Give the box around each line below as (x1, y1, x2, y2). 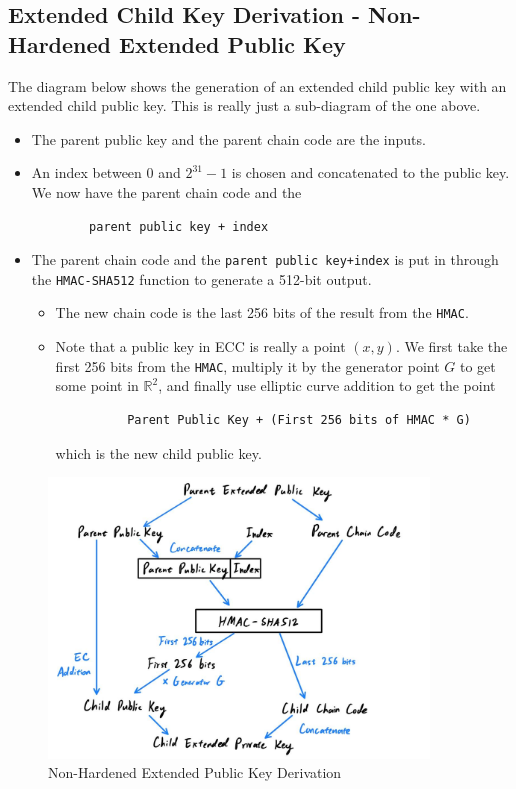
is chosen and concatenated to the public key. (231, 162, 510, 183)
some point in (55, 375, 139, 396)
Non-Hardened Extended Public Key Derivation (48, 762, 342, 783)
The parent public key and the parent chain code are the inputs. (31, 128, 426, 149)
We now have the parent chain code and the (31, 181, 302, 202)
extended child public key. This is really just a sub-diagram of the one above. (8, 95, 481, 116)
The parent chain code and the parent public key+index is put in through (31, 249, 499, 270)
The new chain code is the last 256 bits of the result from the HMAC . (55, 302, 469, 323)
